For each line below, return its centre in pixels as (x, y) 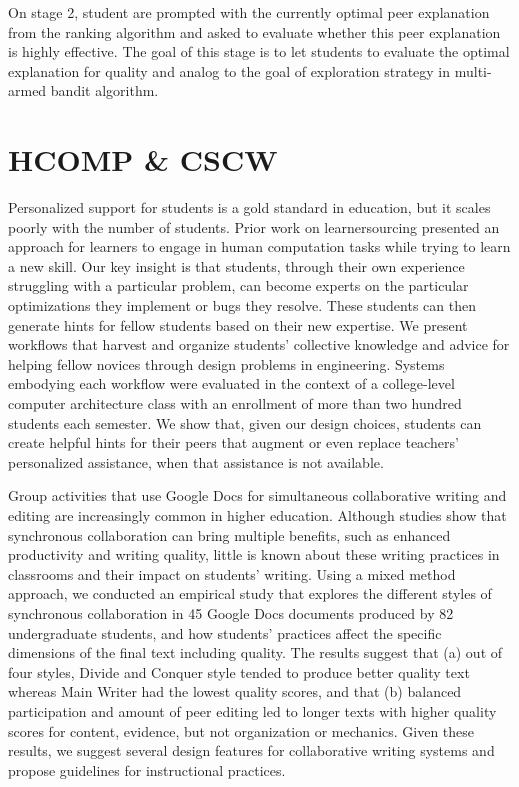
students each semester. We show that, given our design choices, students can (245, 422)
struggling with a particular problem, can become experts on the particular (238, 285)
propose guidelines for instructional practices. (147, 769)
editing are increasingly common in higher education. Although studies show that (257, 515)
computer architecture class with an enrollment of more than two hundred (235, 403)
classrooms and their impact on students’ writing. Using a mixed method (232, 573)
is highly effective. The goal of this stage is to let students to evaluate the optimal (259, 51)
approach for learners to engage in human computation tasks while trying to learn (259, 246)
